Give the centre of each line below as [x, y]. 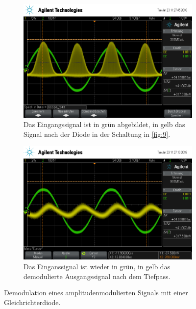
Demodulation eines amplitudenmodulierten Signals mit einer [96, 293]
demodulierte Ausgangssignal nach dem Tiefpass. [97, 276]
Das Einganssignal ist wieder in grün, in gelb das [97, 266]
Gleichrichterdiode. [32, 302]
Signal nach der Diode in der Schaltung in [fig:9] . [97, 134]
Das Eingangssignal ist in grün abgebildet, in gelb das [104, 124]
